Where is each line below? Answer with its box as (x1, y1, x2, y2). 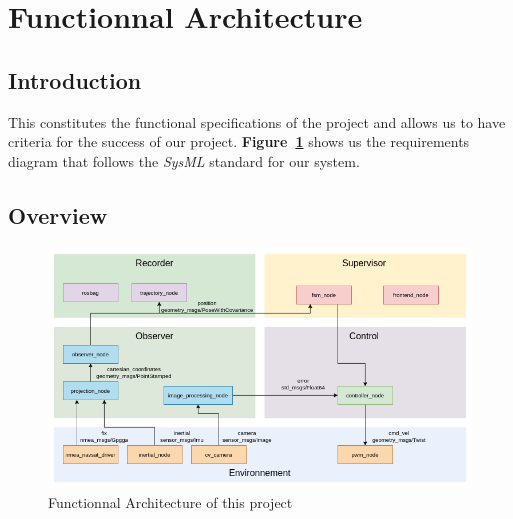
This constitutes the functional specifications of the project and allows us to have (8, 111, 506, 132)
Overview (8, 199, 108, 230)
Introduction (8, 64, 142, 95)
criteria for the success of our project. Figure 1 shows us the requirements (8, 131, 470, 152)
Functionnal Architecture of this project (48, 492, 293, 513)
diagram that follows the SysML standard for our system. (8, 150, 360, 171)
